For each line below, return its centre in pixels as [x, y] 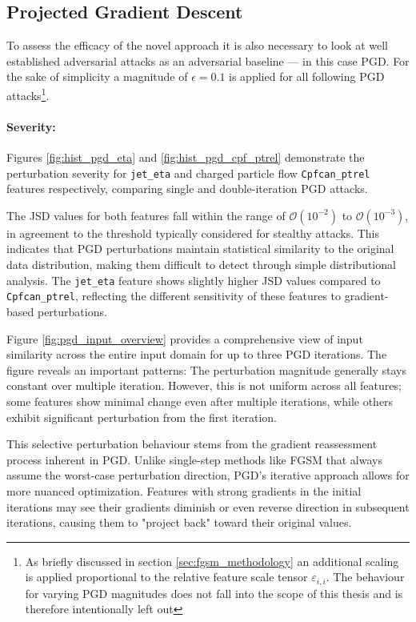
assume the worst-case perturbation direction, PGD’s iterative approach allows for [208, 475]
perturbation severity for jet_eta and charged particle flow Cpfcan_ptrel [188, 173]
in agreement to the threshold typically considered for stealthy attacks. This [193, 233]
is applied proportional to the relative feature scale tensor [166, 577]
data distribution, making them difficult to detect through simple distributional [201, 265]
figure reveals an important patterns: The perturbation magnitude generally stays [206, 369]
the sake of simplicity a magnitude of [97, 76]
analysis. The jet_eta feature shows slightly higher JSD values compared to [194, 280]
